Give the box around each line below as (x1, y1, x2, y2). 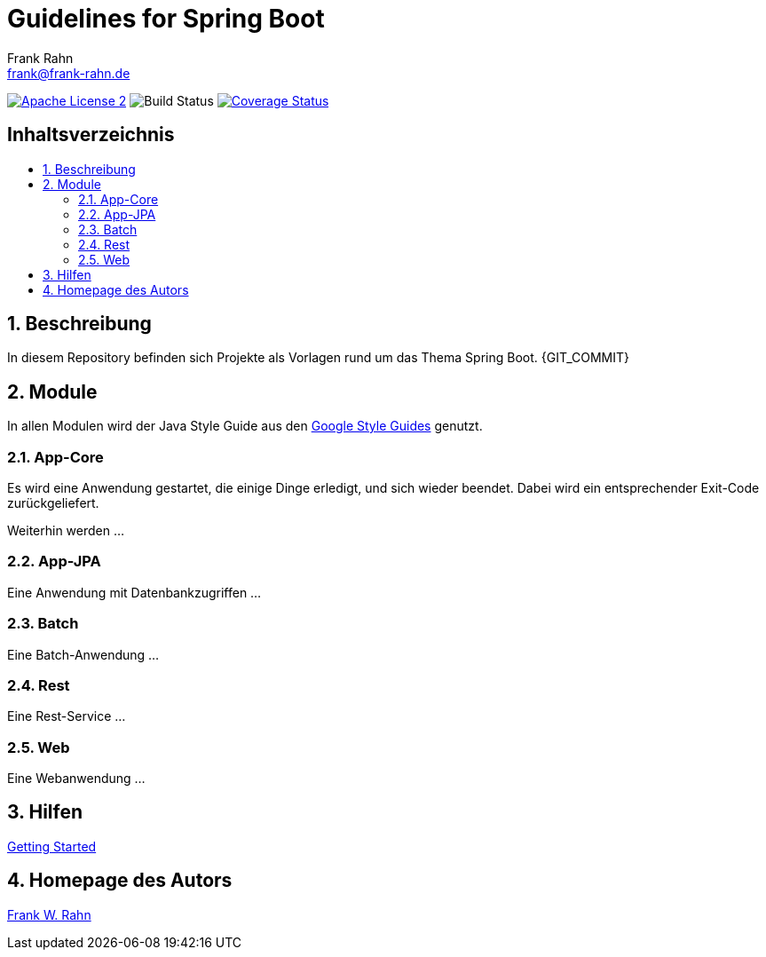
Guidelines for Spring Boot (7, 4, 325, 34)
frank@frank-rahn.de (7, 65, 130, 81)
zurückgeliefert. (7, 495, 99, 511)
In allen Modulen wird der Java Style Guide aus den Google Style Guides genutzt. (7, 418, 483, 434)
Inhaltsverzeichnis (7, 123, 175, 146)
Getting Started (7, 838, 97, 854)
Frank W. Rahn (7, 906, 91, 922)
